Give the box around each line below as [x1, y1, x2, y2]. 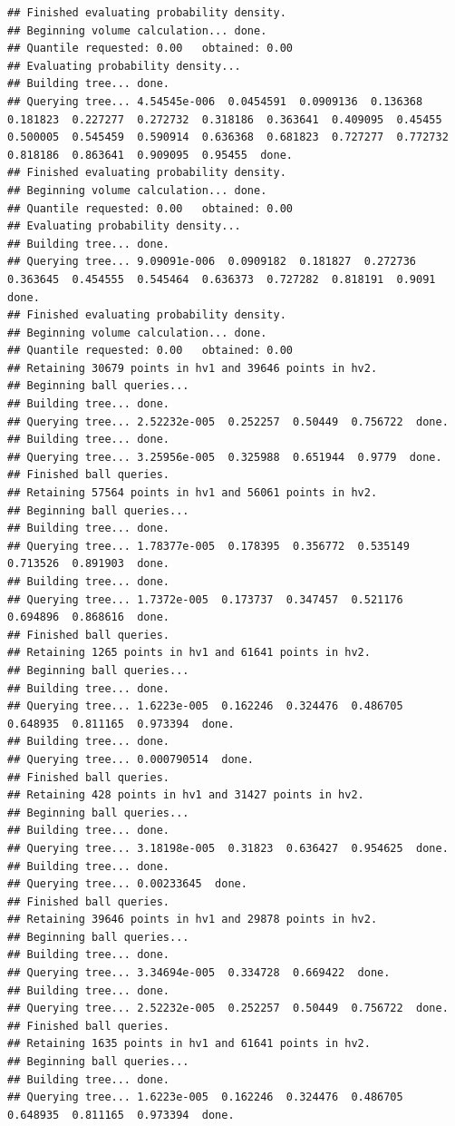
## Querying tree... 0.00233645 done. [7, 877, 247, 891]
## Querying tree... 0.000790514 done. [7, 752, 255, 766]
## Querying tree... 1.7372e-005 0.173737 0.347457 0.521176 [7, 592, 403, 606]
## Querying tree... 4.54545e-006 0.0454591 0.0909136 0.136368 [7, 94, 423, 108]
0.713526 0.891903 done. [7, 557, 169, 571]
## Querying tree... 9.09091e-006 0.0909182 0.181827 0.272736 [7, 255, 417, 269]
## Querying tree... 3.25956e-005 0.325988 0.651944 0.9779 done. [7, 450, 442, 464]
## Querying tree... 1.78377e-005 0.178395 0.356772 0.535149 [7, 539, 410, 553]
